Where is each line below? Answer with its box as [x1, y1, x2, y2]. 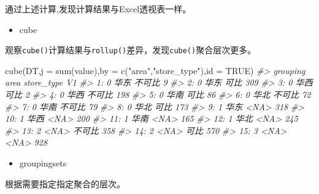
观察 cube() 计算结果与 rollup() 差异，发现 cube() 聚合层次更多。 [5, 43, 256, 56]
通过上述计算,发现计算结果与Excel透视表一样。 [5, 2, 191, 15]
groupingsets [19, 157, 67, 169]
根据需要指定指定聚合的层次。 [5, 177, 125, 190]
